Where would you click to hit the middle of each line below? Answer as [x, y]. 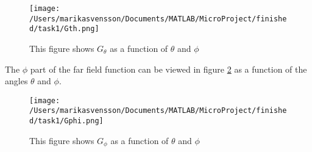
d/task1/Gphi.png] [66, 121]
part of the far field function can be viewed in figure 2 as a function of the [168, 69]
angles [16, 81]
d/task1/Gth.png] [64, 29]
